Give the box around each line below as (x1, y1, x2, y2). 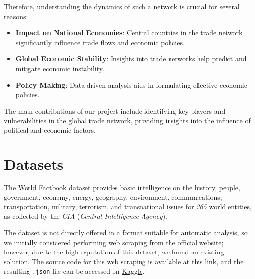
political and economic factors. (4, 125, 96, 135)
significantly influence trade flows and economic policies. (15, 37, 185, 47)
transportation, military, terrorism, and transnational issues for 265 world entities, (4, 201, 252, 211)
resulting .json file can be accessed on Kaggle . (4, 266, 145, 276)
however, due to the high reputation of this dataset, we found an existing (4, 247, 224, 257)
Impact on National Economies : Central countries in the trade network (15, 27, 243, 38)
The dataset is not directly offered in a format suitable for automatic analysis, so (4, 228, 248, 238)
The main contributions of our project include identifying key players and (4, 105, 226, 116)
